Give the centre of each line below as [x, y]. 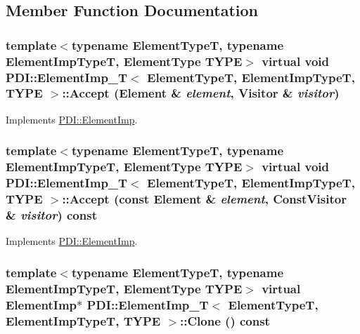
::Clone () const [225, 320]
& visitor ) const [51, 214]
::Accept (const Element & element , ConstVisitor [204, 199]
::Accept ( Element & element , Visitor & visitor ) [201, 93]
